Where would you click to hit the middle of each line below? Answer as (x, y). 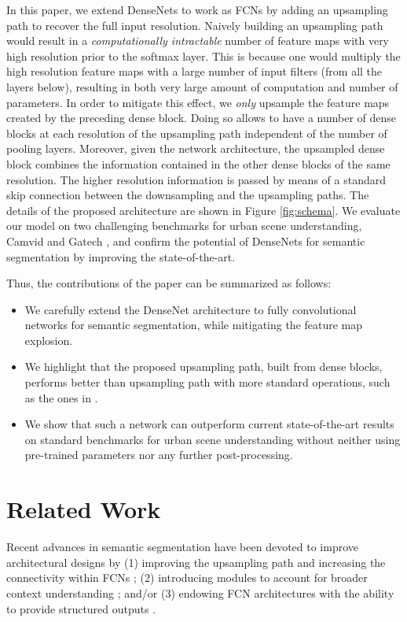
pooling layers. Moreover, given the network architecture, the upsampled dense (196, 148)
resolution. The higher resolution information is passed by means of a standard (196, 179)
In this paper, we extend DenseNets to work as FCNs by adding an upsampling (197, 9)
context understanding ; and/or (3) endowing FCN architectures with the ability (200, 592)
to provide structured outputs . (81, 608)
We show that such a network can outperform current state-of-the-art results (209, 424)
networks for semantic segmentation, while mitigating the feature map (194, 325)
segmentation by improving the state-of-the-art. (121, 256)
